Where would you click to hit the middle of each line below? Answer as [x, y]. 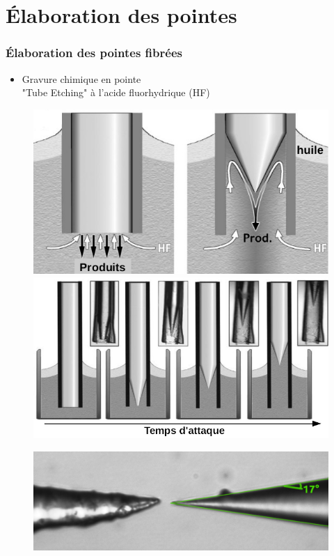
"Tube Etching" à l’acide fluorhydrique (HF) [116, 92]
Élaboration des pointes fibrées [94, 53]
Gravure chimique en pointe [81, 78]
